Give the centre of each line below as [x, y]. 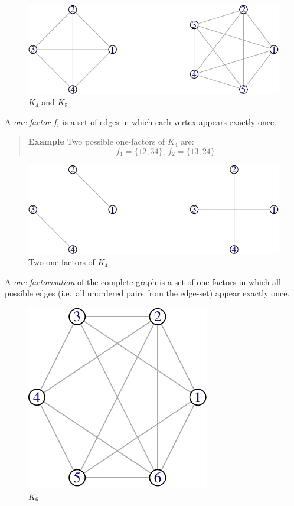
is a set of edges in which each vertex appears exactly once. [169, 121]
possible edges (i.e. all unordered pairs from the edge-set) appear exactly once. [147, 293]
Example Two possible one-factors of [97, 141]
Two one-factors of [62, 262]
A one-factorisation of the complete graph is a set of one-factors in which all [143, 281]
